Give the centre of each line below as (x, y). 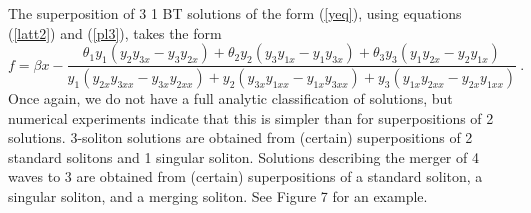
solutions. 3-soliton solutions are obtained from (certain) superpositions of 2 (240, 137)
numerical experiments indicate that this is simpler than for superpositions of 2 (251, 117)
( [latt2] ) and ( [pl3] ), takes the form (115, 32)
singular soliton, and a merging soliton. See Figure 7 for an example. (218, 196)
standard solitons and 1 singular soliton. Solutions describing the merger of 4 (243, 156)
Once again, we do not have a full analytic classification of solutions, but (230, 98)
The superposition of (71, 13)
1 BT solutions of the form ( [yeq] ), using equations (306, 13)
